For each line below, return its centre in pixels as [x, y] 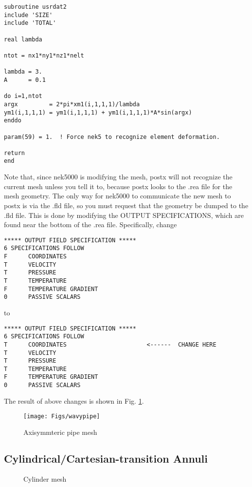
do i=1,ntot [23, 96]
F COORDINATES [35, 256]
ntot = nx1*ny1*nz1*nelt [44, 55]
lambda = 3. [23, 72]
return [14, 153]
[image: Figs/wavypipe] [62, 417]
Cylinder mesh [45, 478]
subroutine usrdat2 [35, 7]
